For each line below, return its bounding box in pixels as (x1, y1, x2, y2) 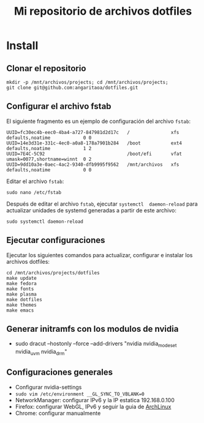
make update (6, 275, 37, 281)
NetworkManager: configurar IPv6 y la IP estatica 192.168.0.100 (15, 396, 175, 403)
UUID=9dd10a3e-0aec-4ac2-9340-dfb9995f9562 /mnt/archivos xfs (6, 161, 179, 168)
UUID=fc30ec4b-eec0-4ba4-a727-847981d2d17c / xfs (6, 129, 179, 135)
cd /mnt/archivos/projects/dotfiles (6, 269, 100, 276)
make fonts (6, 286, 34, 292)
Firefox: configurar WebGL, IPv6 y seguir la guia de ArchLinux (15, 403, 172, 410)
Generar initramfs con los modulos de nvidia (6, 324, 179, 334)
